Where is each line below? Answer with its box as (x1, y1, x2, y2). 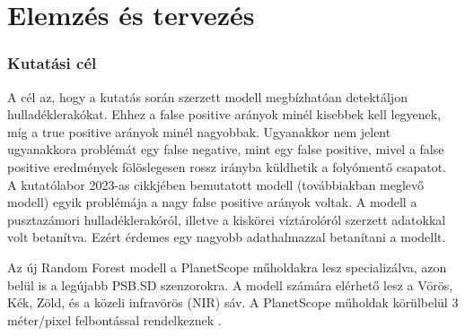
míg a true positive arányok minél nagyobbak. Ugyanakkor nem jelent (7, 122, 391, 141)
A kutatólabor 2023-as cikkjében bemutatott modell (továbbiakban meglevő (7, 175, 425, 194)
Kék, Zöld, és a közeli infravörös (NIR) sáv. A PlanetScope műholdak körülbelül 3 (7, 293, 459, 312)
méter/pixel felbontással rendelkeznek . (7, 310, 222, 329)
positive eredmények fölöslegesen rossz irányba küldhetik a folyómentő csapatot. (7, 157, 447, 176)
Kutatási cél (7, 52, 97, 74)
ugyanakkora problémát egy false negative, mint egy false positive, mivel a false (7, 140, 444, 159)
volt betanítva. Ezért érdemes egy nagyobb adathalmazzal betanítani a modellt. (7, 228, 446, 246)
